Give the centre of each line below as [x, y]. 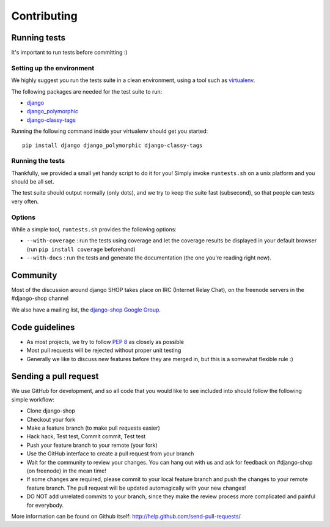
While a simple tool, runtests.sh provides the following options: [94, 229]
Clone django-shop [51, 411]
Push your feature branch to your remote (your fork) [92, 445]
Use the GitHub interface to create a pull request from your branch [110, 454]
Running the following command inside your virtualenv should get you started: [110, 131]
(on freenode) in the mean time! [66, 471]
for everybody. [45, 505]
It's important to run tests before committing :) [69, 53]
